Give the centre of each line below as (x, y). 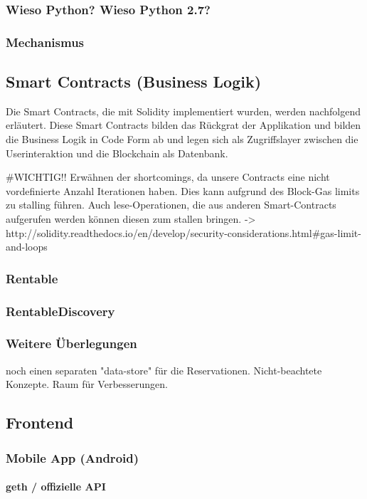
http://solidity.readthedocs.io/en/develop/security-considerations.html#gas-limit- (183, 232)
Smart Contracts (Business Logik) (134, 82)
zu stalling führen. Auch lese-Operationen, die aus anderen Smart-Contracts (171, 205)
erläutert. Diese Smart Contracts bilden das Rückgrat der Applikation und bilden (183, 125)
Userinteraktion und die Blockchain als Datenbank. (117, 153)
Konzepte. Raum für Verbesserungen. (87, 384)
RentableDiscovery (60, 311)
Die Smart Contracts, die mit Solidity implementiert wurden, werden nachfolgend (183, 111)
